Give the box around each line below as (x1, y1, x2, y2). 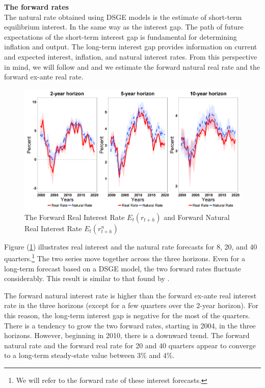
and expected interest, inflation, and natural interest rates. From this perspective (4, 51, 257, 62)
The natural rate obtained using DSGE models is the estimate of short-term (4, 11, 242, 22)
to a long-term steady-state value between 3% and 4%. (4, 350, 175, 361)
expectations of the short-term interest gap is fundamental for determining (4, 31, 237, 42)
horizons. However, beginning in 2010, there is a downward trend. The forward (4, 330, 250, 341)
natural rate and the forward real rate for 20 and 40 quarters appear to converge (4, 340, 256, 350)
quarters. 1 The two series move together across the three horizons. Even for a (4, 252, 246, 264)
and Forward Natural (164, 211, 230, 222)
